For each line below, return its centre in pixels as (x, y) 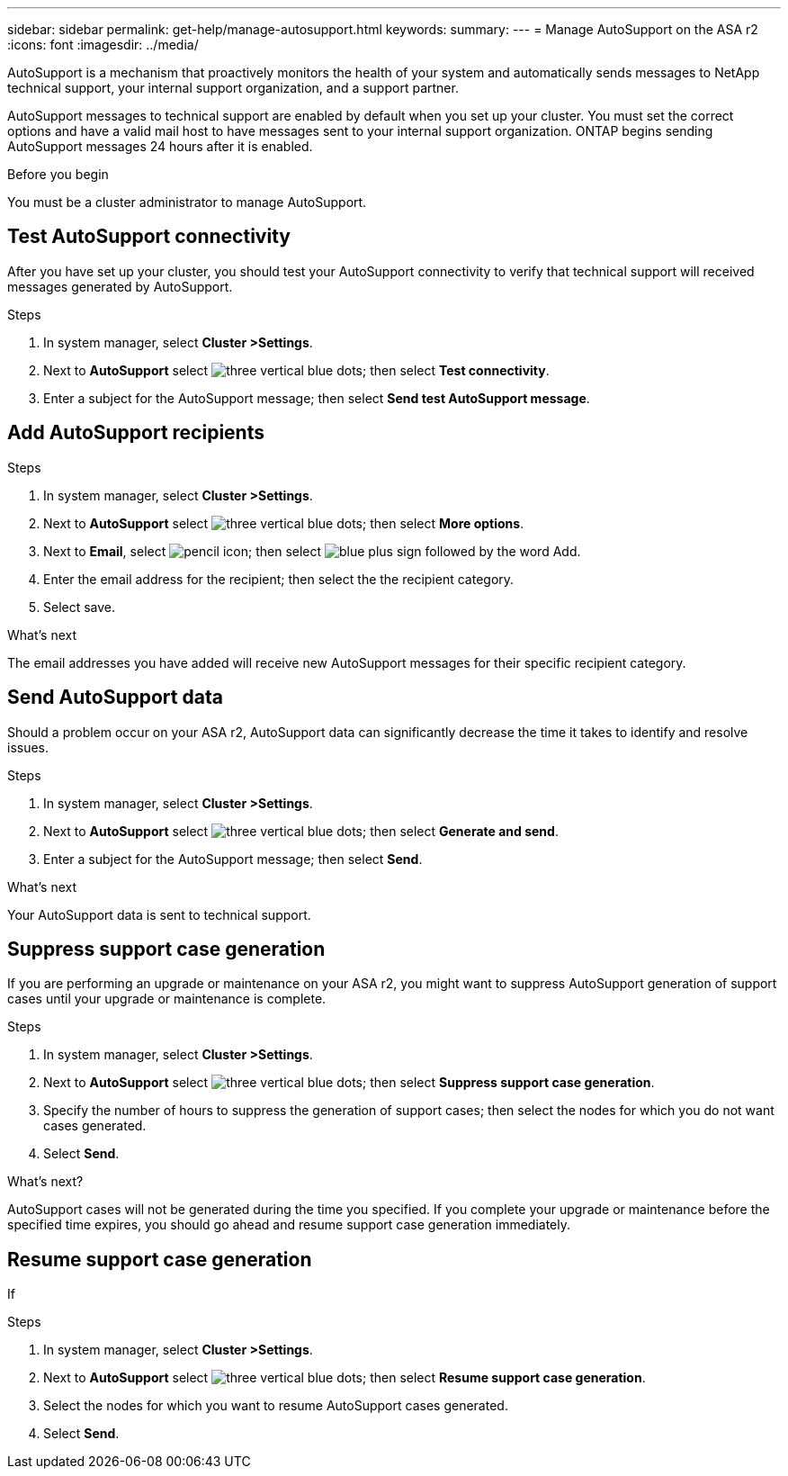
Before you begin (58, 174)
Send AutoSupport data (115, 697)
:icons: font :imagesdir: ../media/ (103, 45)
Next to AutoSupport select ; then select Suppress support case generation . (349, 1083)
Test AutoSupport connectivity (149, 237)
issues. (28, 747)
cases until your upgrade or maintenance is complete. (167, 999)
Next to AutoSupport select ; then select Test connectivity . (296, 370)
